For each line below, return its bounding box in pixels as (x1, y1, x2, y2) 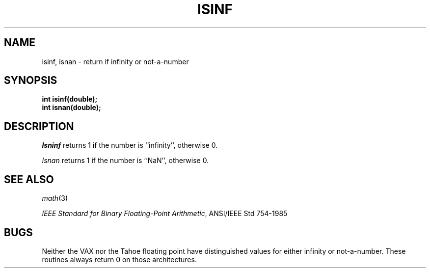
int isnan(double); (42, 103, 101, 112)
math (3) (42, 194, 68, 203)
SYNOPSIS (4, 74, 57, 87)
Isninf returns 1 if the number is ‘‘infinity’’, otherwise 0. (42, 141, 218, 150)
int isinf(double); (42, 95, 98, 104)
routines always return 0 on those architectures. (42, 255, 197, 264)
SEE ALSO (4, 173, 54, 186)
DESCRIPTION (4, 120, 74, 133)
